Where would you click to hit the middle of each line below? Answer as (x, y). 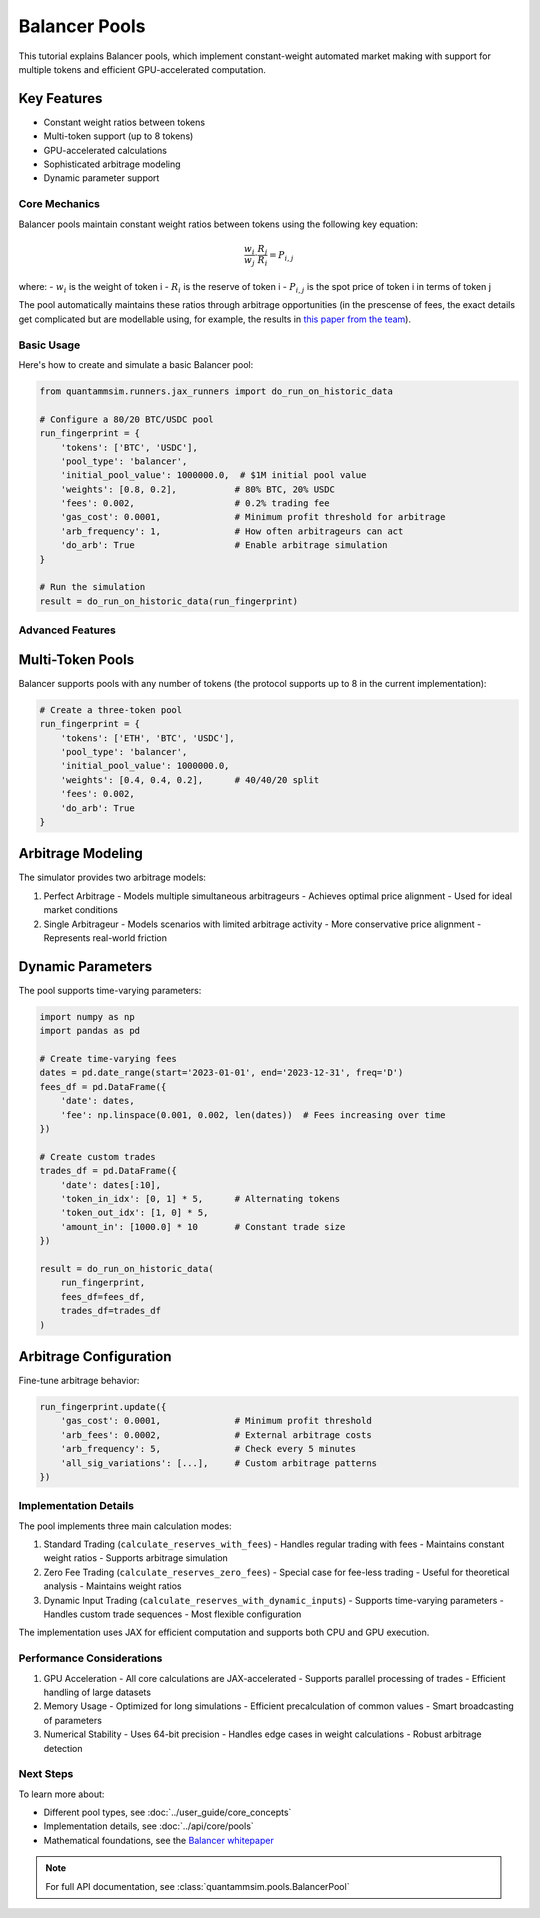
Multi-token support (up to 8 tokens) (118, 136)
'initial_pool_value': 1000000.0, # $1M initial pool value (213, 475)
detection (63, 1748)
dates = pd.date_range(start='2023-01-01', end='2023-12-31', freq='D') (221, 1073)
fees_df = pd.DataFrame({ (103, 1086)
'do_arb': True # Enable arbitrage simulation (224, 545)
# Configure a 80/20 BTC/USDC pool (126, 419)
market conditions (81, 910)
